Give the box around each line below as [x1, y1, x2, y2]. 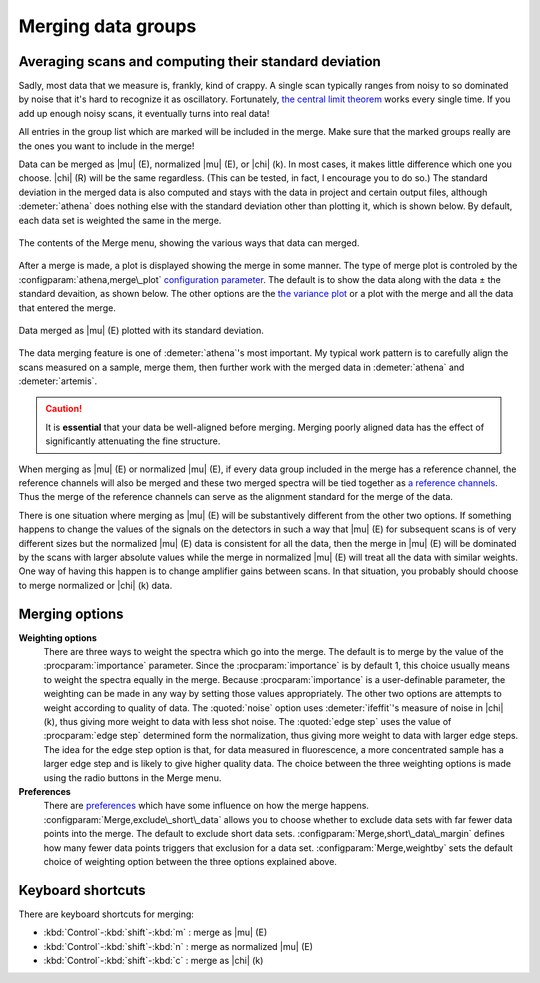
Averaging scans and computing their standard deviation [18, 53, 382, 70]
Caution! [45, 403, 83, 415]
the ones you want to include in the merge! [18, 140, 195, 152]
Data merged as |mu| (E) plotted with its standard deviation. [18, 324, 264, 336]
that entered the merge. [18, 301, 117, 314]
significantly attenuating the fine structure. [45, 435, 221, 447]
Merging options [18, 605, 124, 622]
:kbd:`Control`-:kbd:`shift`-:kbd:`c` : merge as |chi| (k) [43, 955, 264, 967]
